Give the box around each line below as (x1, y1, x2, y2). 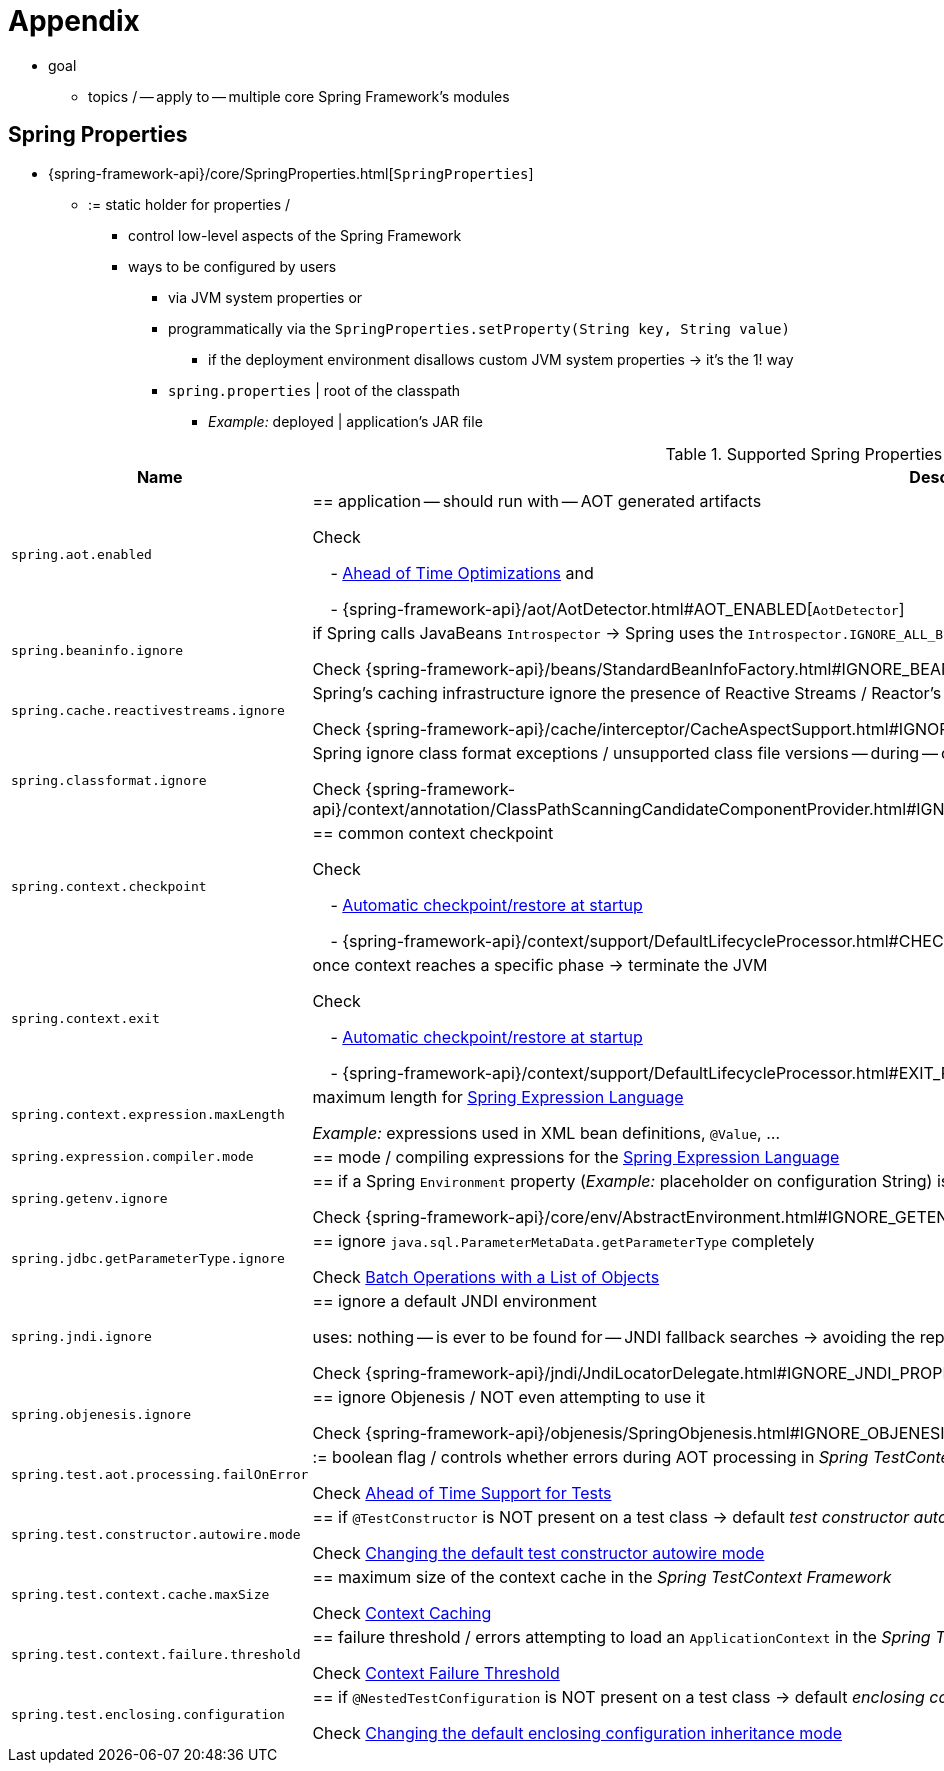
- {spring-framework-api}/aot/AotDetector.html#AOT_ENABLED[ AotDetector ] (330, 598, 905, 619)
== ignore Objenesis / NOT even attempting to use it (312, 1386, 705, 1407)
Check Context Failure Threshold (312, 1662, 560, 1683)
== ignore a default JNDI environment (312, 1290, 597, 1311)
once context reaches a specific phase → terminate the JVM (312, 954, 768, 975)
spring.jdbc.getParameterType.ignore (11, 1251, 285, 1267)
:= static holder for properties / (88, 195, 291, 213)
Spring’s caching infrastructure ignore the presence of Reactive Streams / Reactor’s (312, 682, 942, 703)
